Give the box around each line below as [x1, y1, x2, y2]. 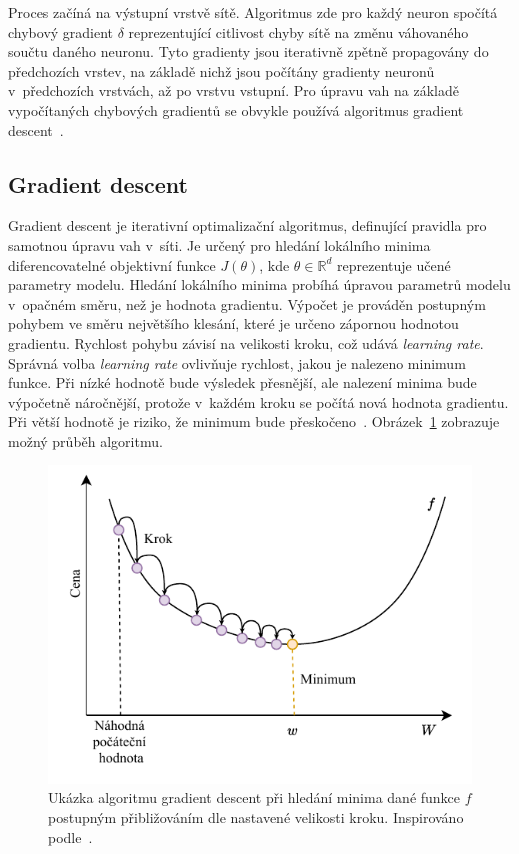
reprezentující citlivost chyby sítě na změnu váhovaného [128, 21, 469, 42]
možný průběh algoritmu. [8, 430, 163, 451]
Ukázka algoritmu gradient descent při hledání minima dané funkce [48, 787, 461, 808]
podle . [48, 826, 93, 847]
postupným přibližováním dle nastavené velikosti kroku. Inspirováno [48, 807, 464, 828]
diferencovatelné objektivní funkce [8, 254, 216, 275]
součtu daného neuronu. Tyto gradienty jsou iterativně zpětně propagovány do [8, 41, 489, 62]
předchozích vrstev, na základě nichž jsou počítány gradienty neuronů [8, 60, 435, 81]
